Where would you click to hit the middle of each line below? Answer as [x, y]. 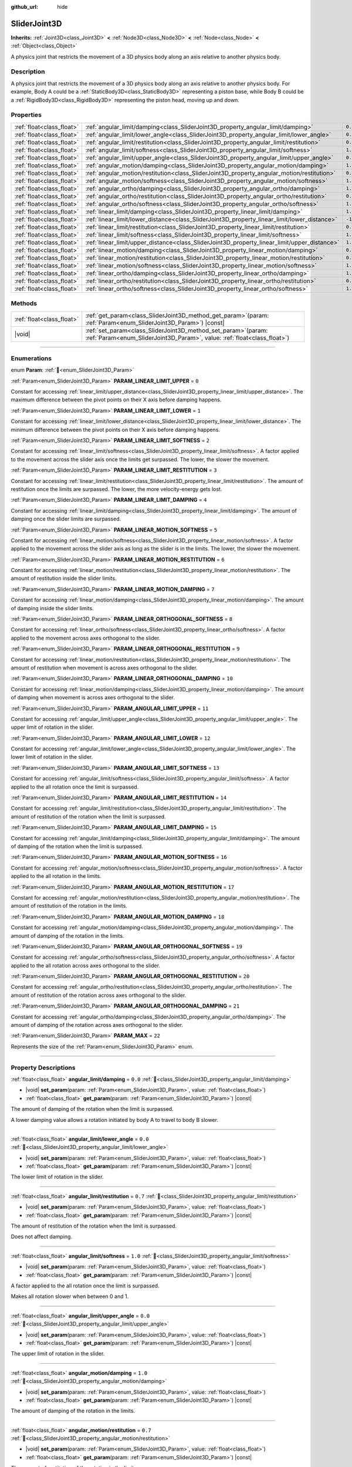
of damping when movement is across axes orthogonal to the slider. [93, 698]
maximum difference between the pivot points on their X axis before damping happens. [116, 400]
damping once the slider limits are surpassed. [66, 519]
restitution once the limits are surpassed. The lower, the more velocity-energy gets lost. [116, 489]
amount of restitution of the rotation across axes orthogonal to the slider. [99, 995]
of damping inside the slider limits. [52, 608]
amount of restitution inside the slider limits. [64, 579]
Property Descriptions [43, 1067]
